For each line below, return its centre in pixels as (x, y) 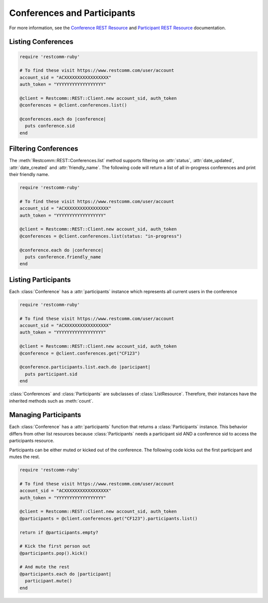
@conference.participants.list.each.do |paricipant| (85, 367)
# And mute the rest (44, 567)
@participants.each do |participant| (66, 574)
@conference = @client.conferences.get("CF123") (80, 353)
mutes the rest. (25, 457)
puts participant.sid (51, 374)
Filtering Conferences (44, 149)
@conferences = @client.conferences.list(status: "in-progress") (101, 236)
